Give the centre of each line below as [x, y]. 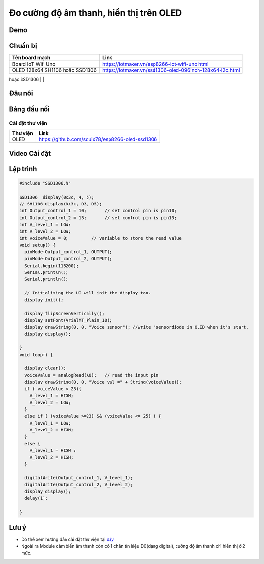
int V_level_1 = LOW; [45, 225]
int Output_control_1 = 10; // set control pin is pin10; [98, 211]
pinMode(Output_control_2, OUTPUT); [68, 259]
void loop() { [36, 354]
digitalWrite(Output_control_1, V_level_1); [79, 478]
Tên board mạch [31, 58]
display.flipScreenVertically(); [65, 314]
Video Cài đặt [30, 153]
